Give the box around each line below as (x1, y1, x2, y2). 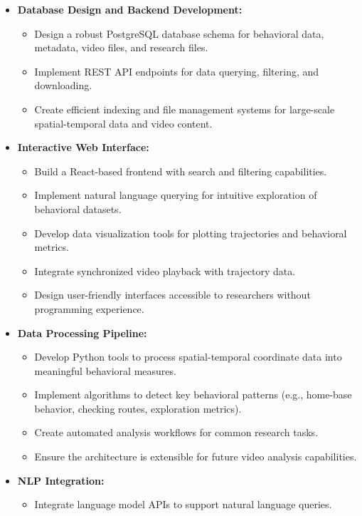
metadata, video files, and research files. (34, 40, 208, 55)
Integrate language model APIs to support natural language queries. (34, 497, 332, 512)
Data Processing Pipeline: (17, 325, 147, 340)
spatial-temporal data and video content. (34, 115, 213, 130)
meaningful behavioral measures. (34, 363, 176, 378)
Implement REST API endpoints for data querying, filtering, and (34, 63, 319, 78)
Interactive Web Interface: (17, 140, 149, 155)
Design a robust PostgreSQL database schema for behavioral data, (34, 26, 324, 41)
